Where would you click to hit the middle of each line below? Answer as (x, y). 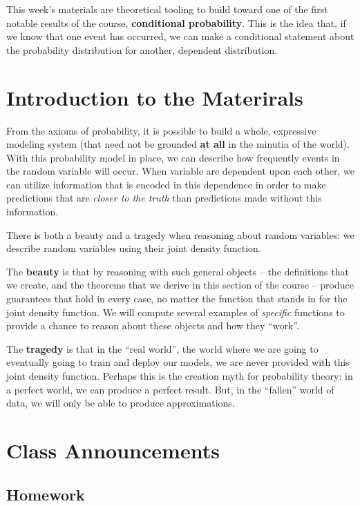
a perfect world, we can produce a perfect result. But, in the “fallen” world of (170, 389)
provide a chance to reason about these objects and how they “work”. (153, 325)
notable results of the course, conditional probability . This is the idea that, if (176, 22)
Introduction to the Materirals (155, 97)
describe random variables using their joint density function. (134, 248)
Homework (46, 494)
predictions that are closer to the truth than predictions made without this (164, 198)
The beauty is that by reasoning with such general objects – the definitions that (178, 271)
